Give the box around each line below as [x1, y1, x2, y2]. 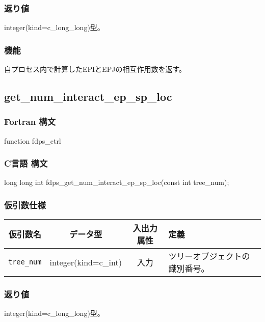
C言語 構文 [4, 157, 48, 170]
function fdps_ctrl [4, 135, 61, 146]
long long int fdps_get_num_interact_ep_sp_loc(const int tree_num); [4, 177, 229, 187]
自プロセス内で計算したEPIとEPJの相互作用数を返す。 [4, 64, 186, 74]
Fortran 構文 [4, 115, 56, 128]
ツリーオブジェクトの [168, 250, 250, 262]
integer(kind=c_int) [49, 256, 122, 268]
